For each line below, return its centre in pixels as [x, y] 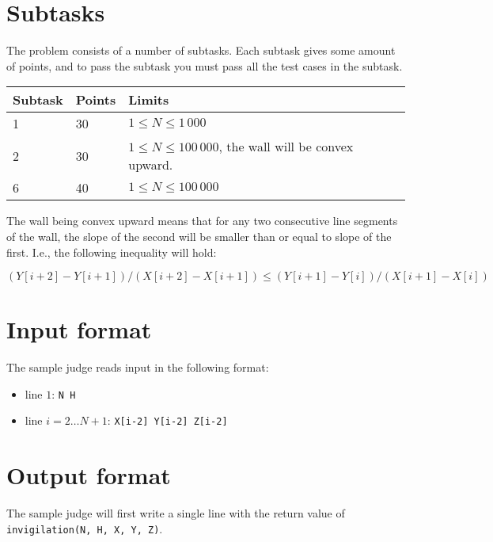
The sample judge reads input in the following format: [138, 367]
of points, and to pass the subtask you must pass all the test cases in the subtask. [205, 65]
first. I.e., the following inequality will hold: [112, 252]
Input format [79, 329]
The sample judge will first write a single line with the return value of [176, 513]
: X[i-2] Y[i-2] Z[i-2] [167, 420]
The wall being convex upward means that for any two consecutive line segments [202, 221]
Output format [89, 475]
